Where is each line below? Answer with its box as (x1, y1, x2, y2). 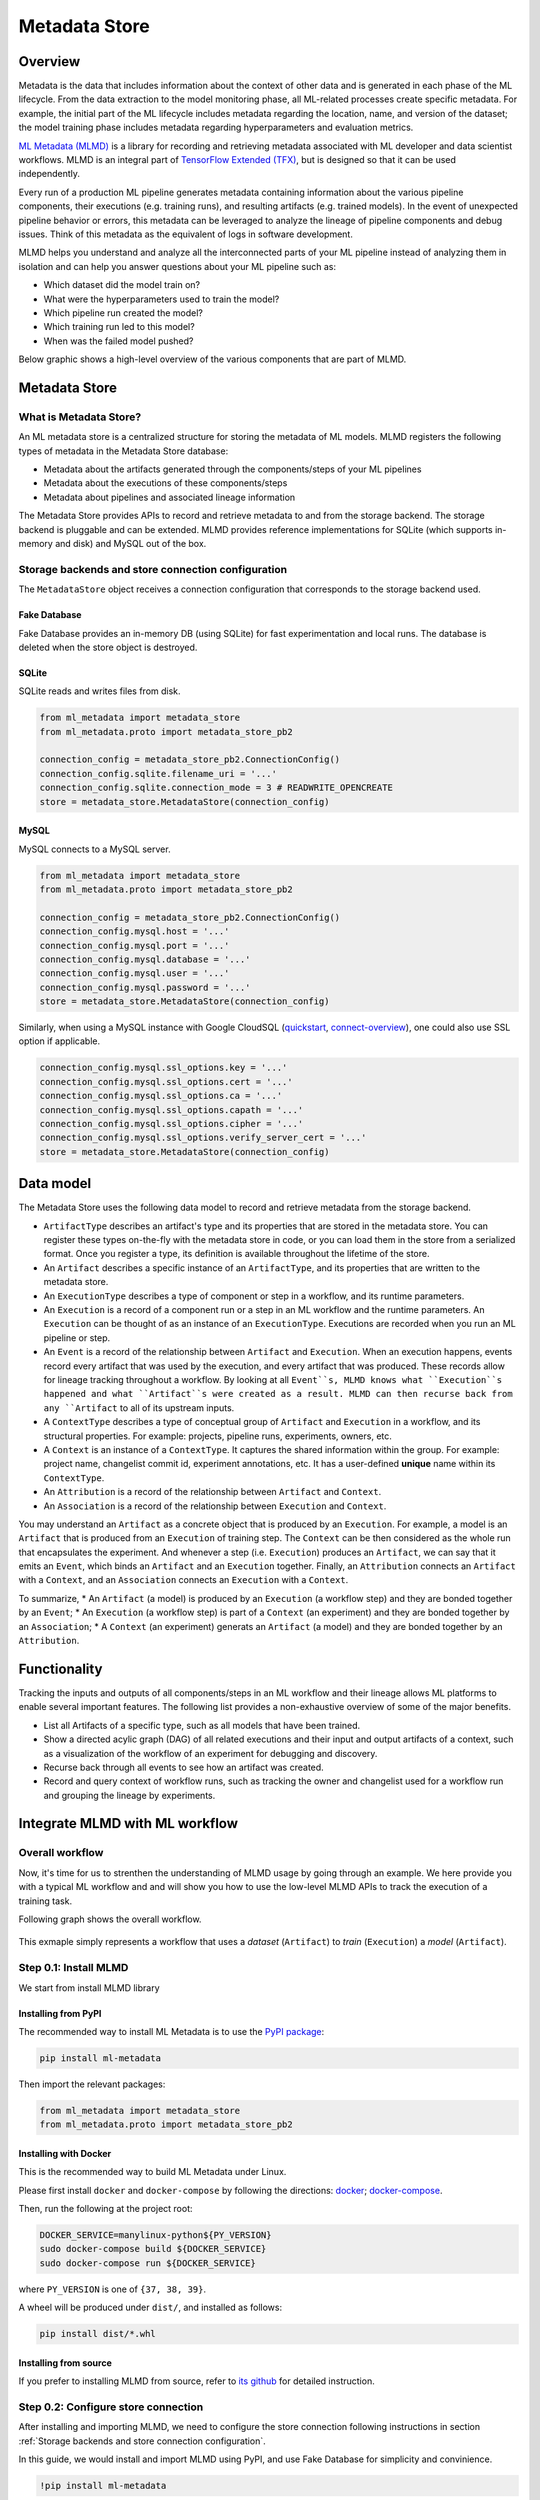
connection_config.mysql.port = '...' (39, 940, 230, 951)
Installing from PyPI (18, 2007, 102, 2019)
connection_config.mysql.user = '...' (39, 968, 230, 979)
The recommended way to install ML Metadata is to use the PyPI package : (18, 2025, 325, 2037)
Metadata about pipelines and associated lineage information (43, 491, 296, 503)
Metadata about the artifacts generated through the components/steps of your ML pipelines (43, 463, 422, 475)
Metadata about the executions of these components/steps (43, 477, 288, 489)
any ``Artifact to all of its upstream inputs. (43, 1401, 235, 1414)
